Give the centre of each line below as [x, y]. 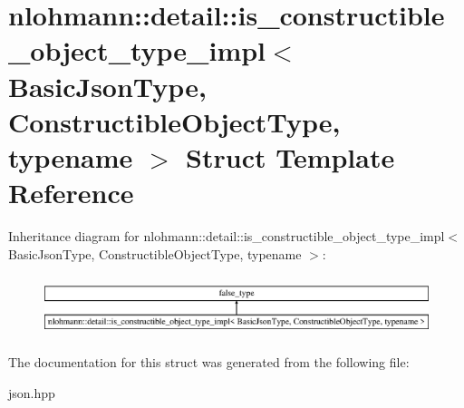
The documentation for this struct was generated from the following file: [209, 362]
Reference [71, 193]
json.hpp [32, 393]
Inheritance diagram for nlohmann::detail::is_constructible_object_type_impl [227, 236]
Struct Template [290, 156]
